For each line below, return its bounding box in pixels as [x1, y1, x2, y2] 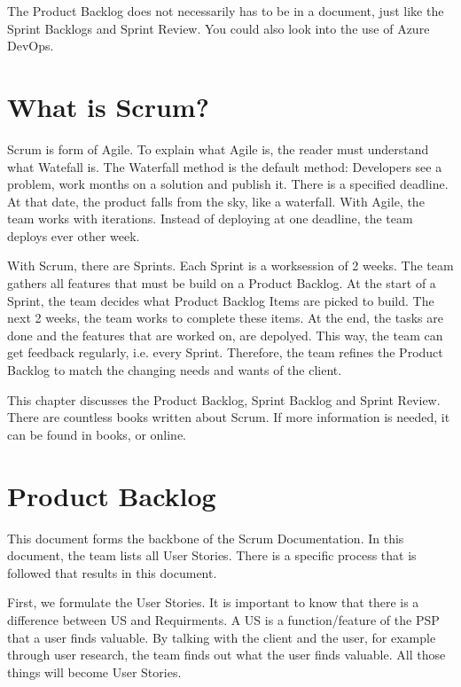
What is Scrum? [7, 88, 209, 124]
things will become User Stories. [7, 662, 182, 681]
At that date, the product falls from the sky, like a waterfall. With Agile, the [7, 191, 425, 210]
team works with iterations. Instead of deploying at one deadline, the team [7, 209, 413, 228]
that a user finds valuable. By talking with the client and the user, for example [7, 628, 436, 646]
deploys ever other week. [7, 226, 140, 245]
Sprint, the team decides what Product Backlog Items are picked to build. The [7, 291, 434, 309]
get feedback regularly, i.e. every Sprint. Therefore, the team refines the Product [7, 343, 443, 362]
